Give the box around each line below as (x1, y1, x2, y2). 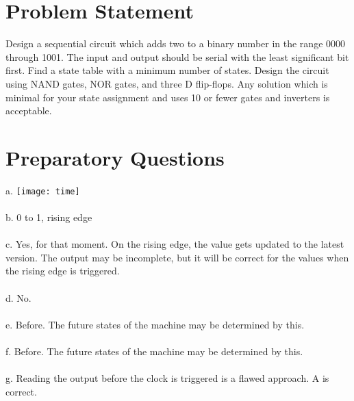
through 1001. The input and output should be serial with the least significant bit (5, 49, 349, 64)
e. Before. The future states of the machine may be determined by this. (5, 317, 305, 331)
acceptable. (5, 103, 52, 118)
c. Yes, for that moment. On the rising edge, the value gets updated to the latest (5, 237, 344, 251)
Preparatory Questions (5, 143, 225, 171)
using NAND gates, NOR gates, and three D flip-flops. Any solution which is (5, 76, 328, 90)
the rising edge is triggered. (5, 263, 120, 278)
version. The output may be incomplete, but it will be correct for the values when (5, 250, 349, 264)
